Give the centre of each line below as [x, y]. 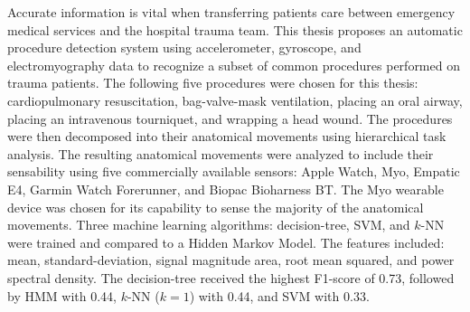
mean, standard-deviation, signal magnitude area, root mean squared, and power [231, 260]
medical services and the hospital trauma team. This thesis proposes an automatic [235, 29]
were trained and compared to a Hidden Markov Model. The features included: [226, 242]
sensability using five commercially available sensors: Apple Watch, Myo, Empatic [234, 171]
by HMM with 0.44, [62, 295]
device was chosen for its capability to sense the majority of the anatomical [216, 207]
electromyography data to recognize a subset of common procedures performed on [234, 65]
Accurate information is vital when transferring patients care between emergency [231, 12]
